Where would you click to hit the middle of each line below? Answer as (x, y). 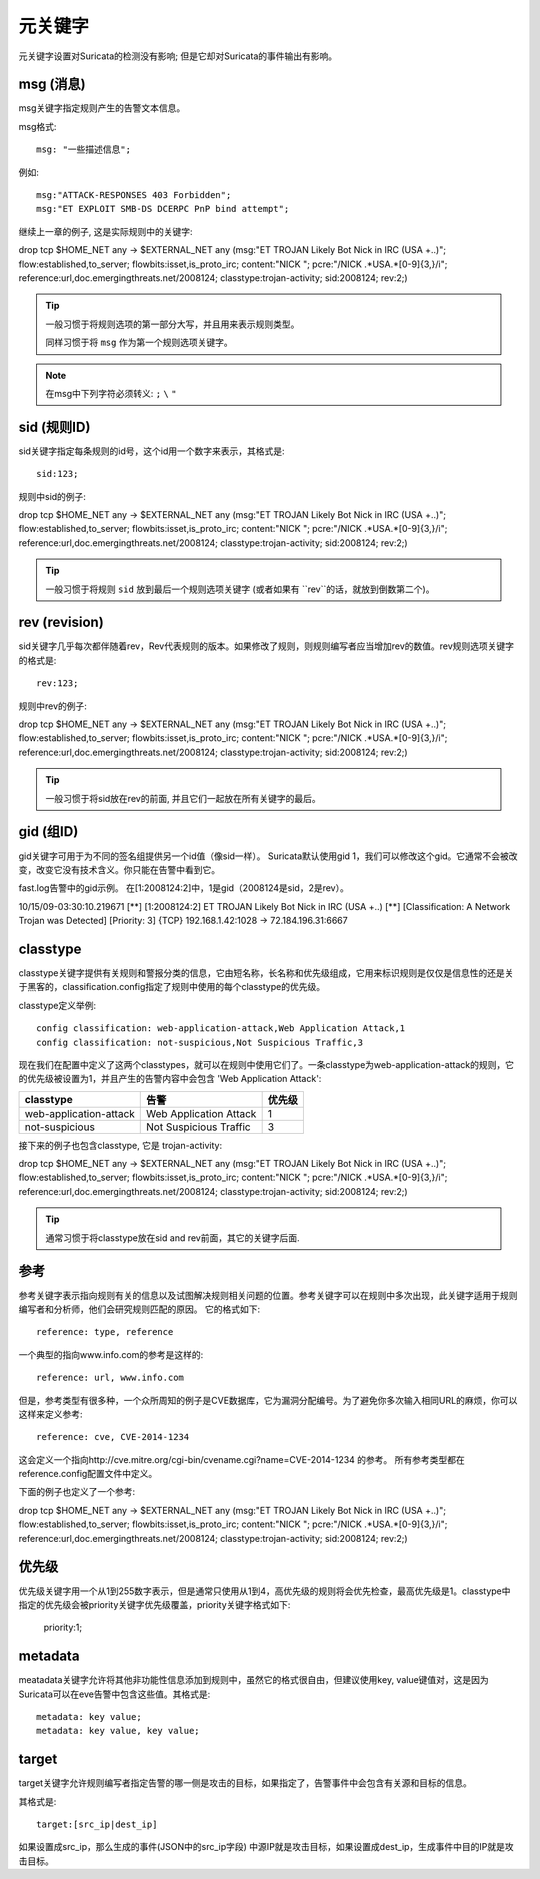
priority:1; (63, 1627)
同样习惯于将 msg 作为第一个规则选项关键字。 (139, 342)
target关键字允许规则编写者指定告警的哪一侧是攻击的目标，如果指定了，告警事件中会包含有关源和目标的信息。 (245, 1783)
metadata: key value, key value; (118, 1731)
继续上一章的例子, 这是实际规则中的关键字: (106, 231)
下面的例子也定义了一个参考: (77, 1492)
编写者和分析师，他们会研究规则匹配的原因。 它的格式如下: (139, 1309)
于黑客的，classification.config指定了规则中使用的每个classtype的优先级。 (171, 987)
